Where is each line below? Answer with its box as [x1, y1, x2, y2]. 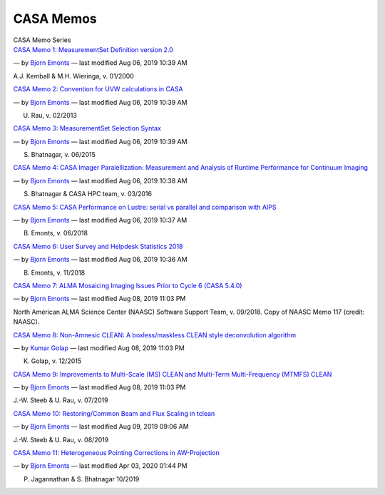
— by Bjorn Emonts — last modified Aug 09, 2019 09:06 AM [13, 422, 189, 431]
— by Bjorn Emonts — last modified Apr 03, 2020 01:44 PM [13, 461, 188, 470]
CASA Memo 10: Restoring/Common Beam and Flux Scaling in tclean [13, 409, 215, 417]
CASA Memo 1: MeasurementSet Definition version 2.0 [13, 45, 174, 53]
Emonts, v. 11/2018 [31, 268, 86, 277]
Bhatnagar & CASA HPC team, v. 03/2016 [31, 190, 153, 198]
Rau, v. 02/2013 [31, 111, 78, 119]
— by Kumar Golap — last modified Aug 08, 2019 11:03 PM [13, 343, 185, 352]
